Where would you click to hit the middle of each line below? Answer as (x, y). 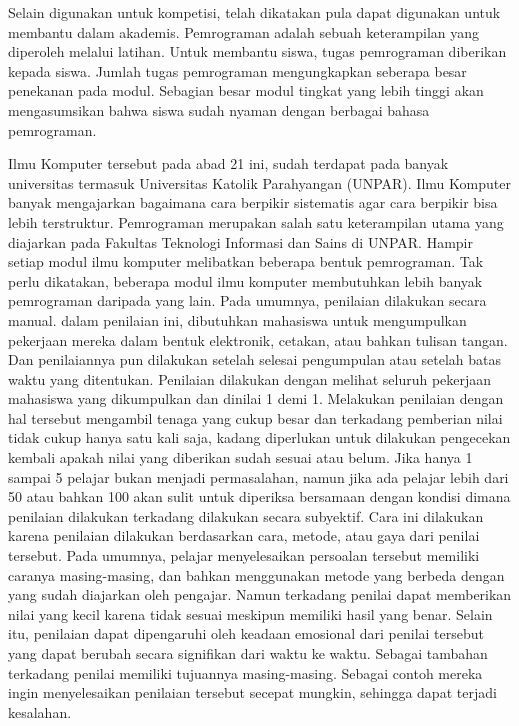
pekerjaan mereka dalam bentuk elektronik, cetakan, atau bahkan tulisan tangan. (258, 339)
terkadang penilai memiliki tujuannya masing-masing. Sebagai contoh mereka (245, 672)
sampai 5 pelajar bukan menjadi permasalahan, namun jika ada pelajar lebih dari (258, 476)
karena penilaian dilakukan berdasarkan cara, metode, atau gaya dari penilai (244, 535)
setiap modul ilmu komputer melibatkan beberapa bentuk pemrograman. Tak (246, 261)
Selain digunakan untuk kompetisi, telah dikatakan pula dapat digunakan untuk (254, 12)
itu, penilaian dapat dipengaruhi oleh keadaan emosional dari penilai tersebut (246, 633)
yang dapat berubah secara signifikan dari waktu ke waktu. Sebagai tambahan (248, 653)
